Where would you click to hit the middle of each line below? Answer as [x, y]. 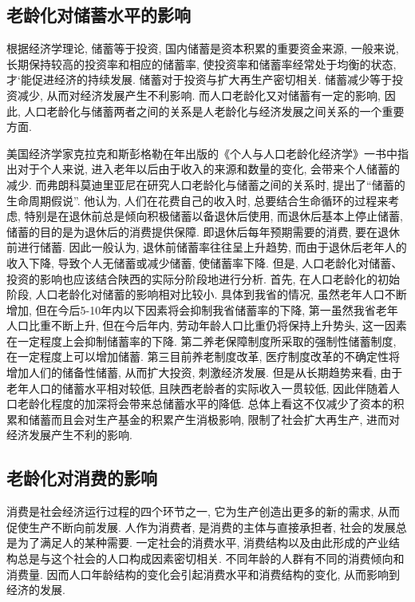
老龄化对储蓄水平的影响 [99, 15]
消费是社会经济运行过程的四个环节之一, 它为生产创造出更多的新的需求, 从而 [204, 511]
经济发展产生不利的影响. [69, 435]
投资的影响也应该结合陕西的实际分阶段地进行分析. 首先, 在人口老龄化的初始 [204, 278]
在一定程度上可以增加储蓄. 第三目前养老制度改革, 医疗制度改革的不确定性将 [204, 356]
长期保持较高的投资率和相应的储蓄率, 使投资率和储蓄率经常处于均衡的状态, [202, 63]
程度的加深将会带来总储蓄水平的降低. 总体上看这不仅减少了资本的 [222, 404]
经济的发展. [36, 590]
